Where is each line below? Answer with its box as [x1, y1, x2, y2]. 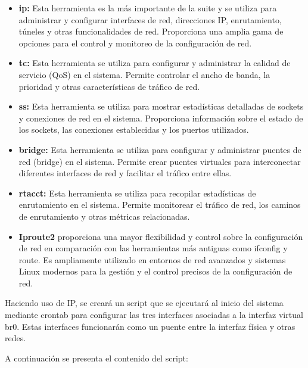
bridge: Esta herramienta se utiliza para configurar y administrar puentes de [18, 143, 301, 155]
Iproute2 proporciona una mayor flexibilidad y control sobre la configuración [18, 230, 303, 242]
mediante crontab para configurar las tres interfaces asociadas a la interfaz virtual [5, 308, 303, 321]
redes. [5, 332, 26, 344]
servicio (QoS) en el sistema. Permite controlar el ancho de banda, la [18, 68, 270, 80]
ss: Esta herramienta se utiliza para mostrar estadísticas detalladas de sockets [18, 100, 304, 113]
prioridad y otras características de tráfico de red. [18, 80, 200, 92]
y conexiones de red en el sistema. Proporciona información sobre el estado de [18, 111, 303, 124]
